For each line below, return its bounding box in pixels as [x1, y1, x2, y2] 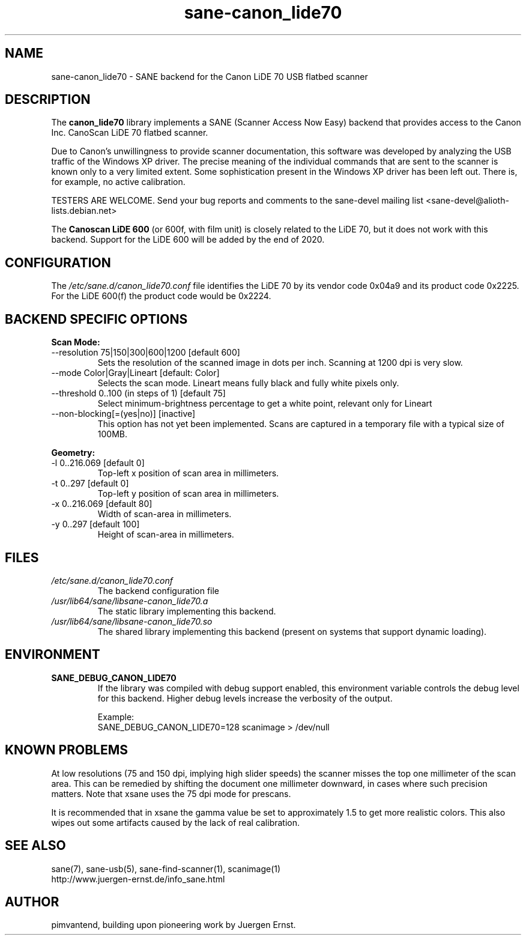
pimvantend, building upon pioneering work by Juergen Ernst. [51, 920, 296, 930]
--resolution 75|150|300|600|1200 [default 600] [51, 347, 240, 358]
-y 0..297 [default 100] [51, 519, 140, 530]
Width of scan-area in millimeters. [97, 509, 232, 520]
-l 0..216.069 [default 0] [51, 458, 145, 468]
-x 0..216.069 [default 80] [51, 499, 153, 509]
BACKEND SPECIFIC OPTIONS [5, 311, 188, 327]
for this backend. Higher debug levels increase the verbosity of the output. [97, 693, 393, 703]
